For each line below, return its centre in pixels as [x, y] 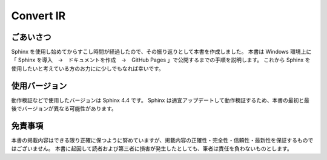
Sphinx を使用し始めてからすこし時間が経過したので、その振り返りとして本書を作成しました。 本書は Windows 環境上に [161, 52]
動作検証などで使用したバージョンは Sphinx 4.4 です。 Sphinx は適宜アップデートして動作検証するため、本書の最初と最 [160, 100]
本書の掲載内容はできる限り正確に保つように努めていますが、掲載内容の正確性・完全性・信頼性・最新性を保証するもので [162, 140]
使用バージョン [39, 85]
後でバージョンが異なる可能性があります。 [64, 109]
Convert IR [38, 16]
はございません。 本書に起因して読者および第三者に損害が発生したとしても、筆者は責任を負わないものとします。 [152, 149]
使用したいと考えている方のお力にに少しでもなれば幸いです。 [88, 68]
